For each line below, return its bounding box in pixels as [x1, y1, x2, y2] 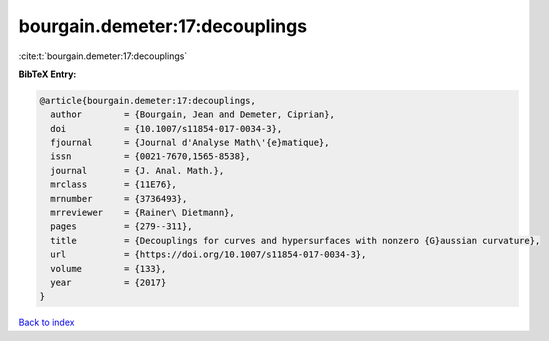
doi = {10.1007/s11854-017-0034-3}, [50, 123, 283, 134]
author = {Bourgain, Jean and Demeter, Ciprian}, [50, 109, 335, 120]
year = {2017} [50, 277, 167, 288]
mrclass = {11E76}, [50, 179, 177, 190]
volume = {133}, [50, 263, 167, 274]
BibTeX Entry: [18, 68, 77, 80]
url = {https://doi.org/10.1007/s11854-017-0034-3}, [50, 249, 367, 260]
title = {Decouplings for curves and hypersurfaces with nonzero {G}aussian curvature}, [50, 235, 541, 246]
